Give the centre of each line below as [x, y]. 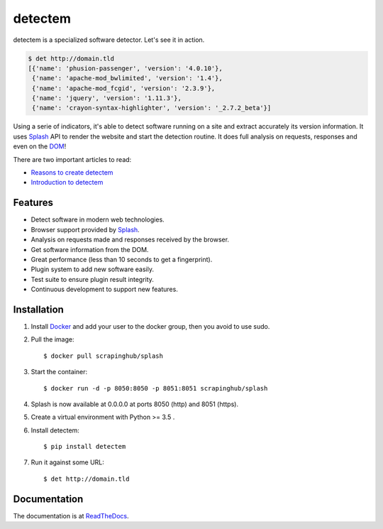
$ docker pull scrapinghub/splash [103, 356]
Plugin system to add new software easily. [92, 269]
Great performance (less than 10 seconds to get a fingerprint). [122, 259]
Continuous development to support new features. [105, 289]
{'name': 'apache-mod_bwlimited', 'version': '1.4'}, [127, 78]
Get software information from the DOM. [90, 249]
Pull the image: [52, 339]
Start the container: [59, 372]
